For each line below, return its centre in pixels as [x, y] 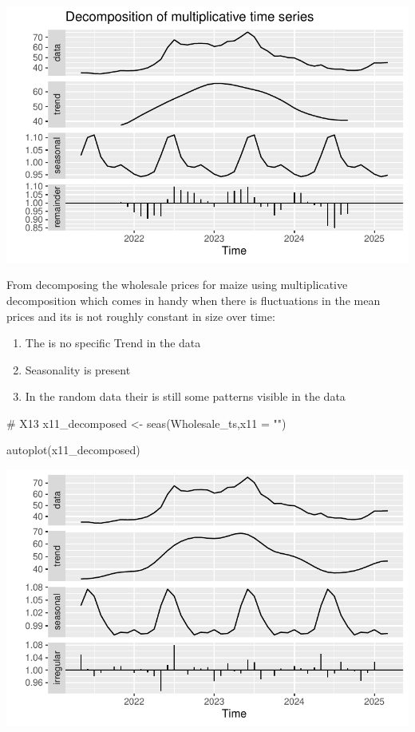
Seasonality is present [78, 369]
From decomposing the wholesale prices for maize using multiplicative [177, 285]
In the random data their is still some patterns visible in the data [185, 396]
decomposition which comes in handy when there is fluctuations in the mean [194, 300]
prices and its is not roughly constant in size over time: [141, 316]
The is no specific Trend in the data [113, 343]
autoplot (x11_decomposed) [73, 450]
